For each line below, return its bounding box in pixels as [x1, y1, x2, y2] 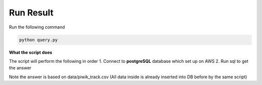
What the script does [9, 49, 52, 55]
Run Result [9, 7, 53, 18]
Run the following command [9, 24, 65, 30]
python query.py [19, 37, 58, 42]
